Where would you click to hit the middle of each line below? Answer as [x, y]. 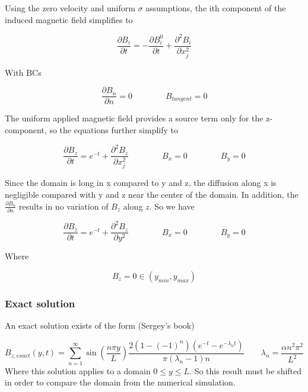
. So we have [172, 206]
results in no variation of [64, 206]
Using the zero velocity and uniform [70, 8]
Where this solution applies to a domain [78, 370]
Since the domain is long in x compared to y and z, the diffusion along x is [141, 183]
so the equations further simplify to [114, 130]
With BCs [23, 72]
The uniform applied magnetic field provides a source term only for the [134, 118]
